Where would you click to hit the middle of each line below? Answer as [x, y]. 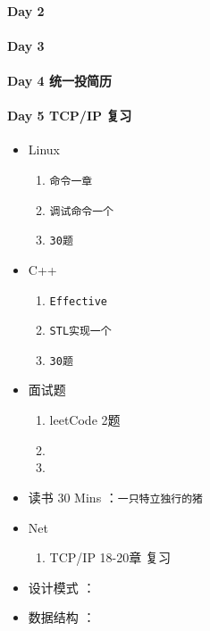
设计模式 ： [62, 587]
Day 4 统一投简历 [59, 80]
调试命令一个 [81, 211]
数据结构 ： [62, 617]
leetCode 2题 [85, 420]
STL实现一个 [80, 332]
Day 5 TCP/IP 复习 [70, 116]
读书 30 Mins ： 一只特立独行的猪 [115, 497]
